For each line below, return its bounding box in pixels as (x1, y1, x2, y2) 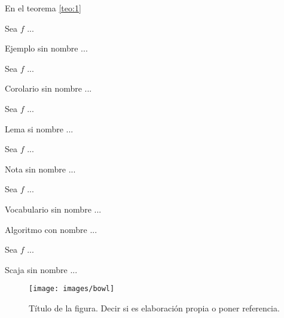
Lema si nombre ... (5, 122, 74, 135)
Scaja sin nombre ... (5, 263, 78, 275)
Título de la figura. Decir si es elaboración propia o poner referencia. (29, 301, 280, 314)
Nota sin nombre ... (5, 162, 76, 175)
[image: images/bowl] (29, 284, 115, 293)
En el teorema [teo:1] (5, 2, 81, 14)
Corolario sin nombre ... (5, 82, 92, 95)
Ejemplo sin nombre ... (5, 42, 88, 54)
